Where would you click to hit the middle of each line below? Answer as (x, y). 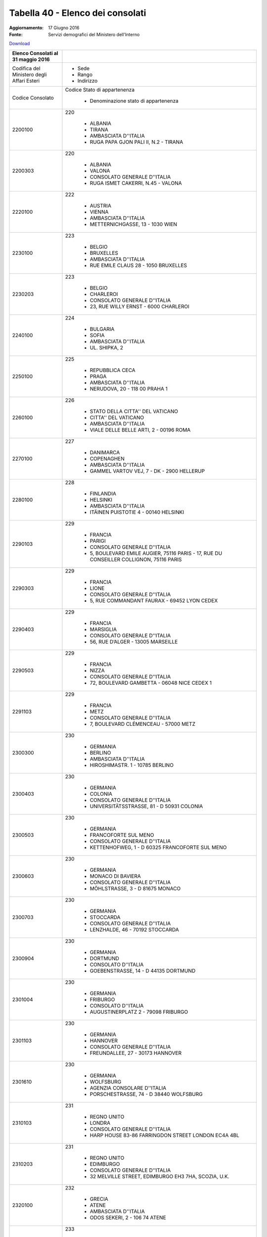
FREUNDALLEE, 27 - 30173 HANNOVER (136, 1053)
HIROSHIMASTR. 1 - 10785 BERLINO (132, 765)
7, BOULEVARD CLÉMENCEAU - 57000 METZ (142, 724)
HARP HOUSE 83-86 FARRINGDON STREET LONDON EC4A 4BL (165, 1135)
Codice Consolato (33, 97)
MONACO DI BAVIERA (115, 876)
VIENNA (99, 212)
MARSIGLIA (103, 629)
